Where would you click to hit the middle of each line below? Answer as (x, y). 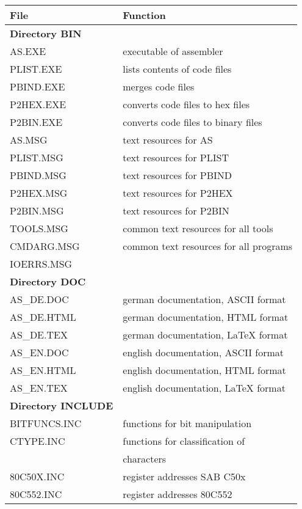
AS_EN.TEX (39, 388)
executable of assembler (173, 51)
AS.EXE (28, 51)
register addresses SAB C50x (184, 476)
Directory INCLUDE (62, 405)
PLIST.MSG (37, 157)
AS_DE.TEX (39, 335)
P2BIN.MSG (37, 211)
